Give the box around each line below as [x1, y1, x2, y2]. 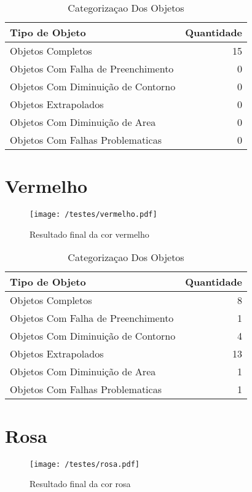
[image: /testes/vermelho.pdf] [30, 210, 157, 219]
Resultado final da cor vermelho [30, 227, 149, 240]
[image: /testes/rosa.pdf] [30, 459, 140, 469]
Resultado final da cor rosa [30, 477, 131, 490]
